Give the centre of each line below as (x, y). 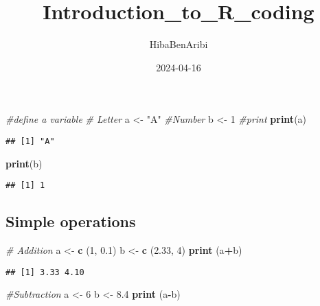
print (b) (24, 163)
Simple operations (71, 221)
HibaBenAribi (179, 44)
